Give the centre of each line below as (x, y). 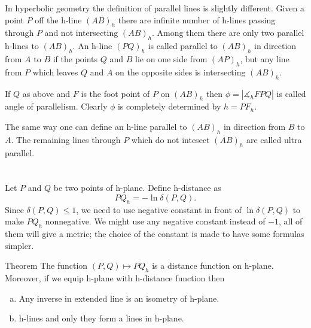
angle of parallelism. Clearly (56, 106)
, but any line (265, 58)
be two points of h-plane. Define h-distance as (137, 188)
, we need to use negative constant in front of (159, 209)
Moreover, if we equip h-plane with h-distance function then (115, 278)
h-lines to (22, 46)
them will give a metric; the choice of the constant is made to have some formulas (155, 234)
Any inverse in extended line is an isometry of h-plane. (119, 298)
